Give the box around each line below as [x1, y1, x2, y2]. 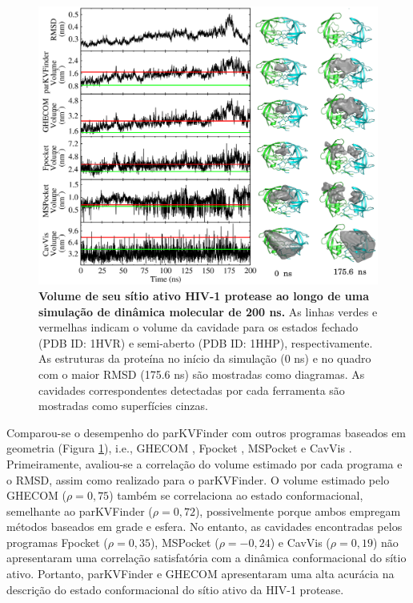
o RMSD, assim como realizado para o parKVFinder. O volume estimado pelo [6, 471, 390, 488]
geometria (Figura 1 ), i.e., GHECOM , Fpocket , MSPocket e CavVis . [6, 440, 352, 456]
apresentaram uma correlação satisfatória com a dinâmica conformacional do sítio [6, 549, 407, 566]
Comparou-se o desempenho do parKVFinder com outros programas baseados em [6, 424, 407, 440]
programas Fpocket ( [6, 533, 108, 550]
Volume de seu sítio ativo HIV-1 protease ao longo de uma [38, 287, 369, 304]
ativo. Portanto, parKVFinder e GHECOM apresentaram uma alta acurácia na [6, 565, 395, 582]
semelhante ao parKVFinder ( [6, 502, 153, 519]
